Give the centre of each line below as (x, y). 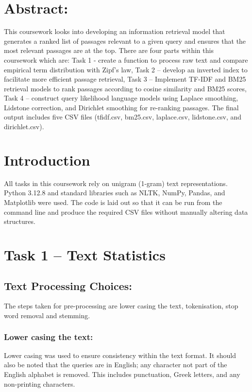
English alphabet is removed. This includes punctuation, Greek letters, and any (122, 374)
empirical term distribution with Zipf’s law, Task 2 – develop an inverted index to (126, 69)
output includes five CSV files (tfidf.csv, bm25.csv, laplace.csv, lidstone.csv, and (123, 117)
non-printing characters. (40, 383)
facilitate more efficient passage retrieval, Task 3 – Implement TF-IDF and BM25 (125, 79)
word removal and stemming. (47, 315)
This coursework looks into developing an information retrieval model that (115, 31)
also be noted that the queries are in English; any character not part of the (116, 365)
